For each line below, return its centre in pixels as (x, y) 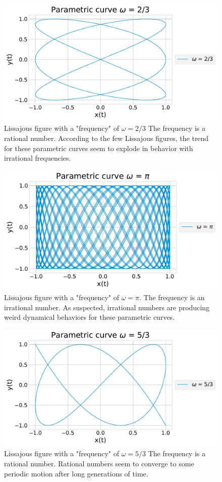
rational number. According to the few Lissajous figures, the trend (106, 138)
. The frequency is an (172, 297)
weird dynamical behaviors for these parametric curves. (90, 317)
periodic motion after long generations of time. (76, 473)
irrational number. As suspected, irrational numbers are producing (107, 307)
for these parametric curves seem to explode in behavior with (99, 148)
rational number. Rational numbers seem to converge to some (99, 463)
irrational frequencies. (38, 158)
